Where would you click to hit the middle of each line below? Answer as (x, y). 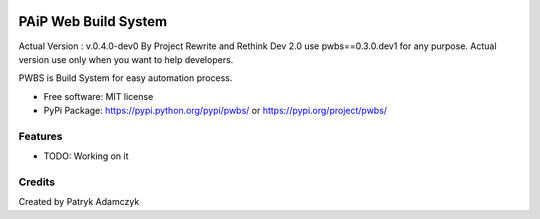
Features (40, 136)
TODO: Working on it (86, 156)
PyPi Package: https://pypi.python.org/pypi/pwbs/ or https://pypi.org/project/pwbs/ (215, 111)
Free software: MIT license (98, 96)
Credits (36, 182)
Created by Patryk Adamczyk (79, 202)
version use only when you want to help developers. (126, 59)
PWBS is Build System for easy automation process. (125, 78)
